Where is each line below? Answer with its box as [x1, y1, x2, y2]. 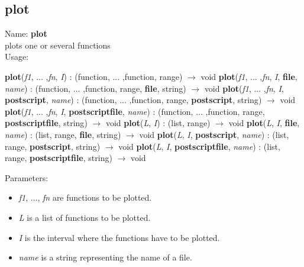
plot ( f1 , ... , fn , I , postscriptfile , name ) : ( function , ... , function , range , [5, 105, 265, 117]
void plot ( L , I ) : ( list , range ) [105, 117, 211, 129]
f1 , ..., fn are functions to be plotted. [18, 191, 152, 204]
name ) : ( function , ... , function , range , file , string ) [5, 82, 186, 94]
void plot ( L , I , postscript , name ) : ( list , [139, 128, 289, 140]
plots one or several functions [5, 38, 111, 51]
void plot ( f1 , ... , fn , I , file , [200, 70, 297, 82]
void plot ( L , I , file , [228, 117, 300, 129]
